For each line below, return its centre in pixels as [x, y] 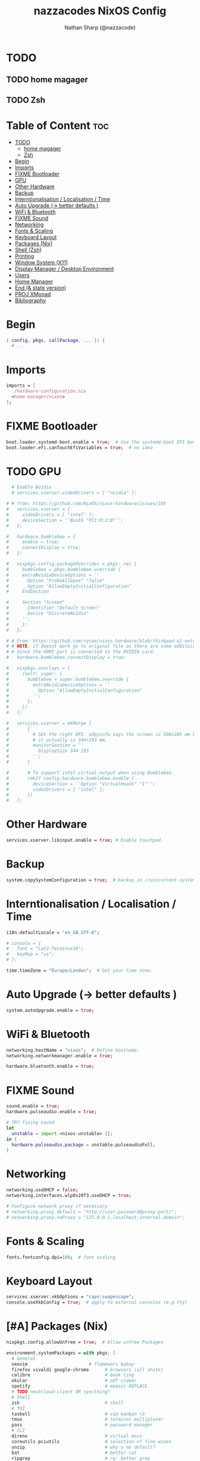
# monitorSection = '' [45, 745]
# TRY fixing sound [30, 1123]
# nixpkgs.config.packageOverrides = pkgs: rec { [71, 564]
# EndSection [28, 592]
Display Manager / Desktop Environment [64, 269]
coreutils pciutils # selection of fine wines [91, 1441]
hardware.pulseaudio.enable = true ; [51, 1112]
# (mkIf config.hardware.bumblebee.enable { [70, 778]
